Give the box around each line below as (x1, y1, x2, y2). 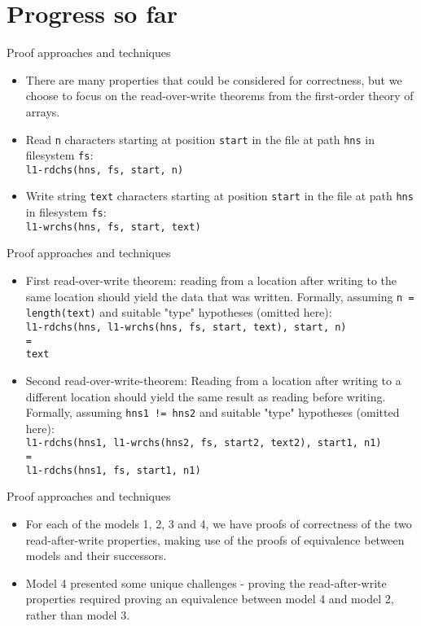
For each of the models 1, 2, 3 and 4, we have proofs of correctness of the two (25, 514, 412, 532)
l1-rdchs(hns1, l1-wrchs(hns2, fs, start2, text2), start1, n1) (25, 437, 382, 449)
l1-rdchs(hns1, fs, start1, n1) (25, 464, 201, 476)
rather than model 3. (25, 606, 130, 623)
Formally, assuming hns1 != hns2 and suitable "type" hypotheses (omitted (25, 404, 400, 421)
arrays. (25, 103, 60, 120)
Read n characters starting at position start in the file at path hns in (25, 130, 375, 147)
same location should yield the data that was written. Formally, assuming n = (25, 287, 414, 304)
